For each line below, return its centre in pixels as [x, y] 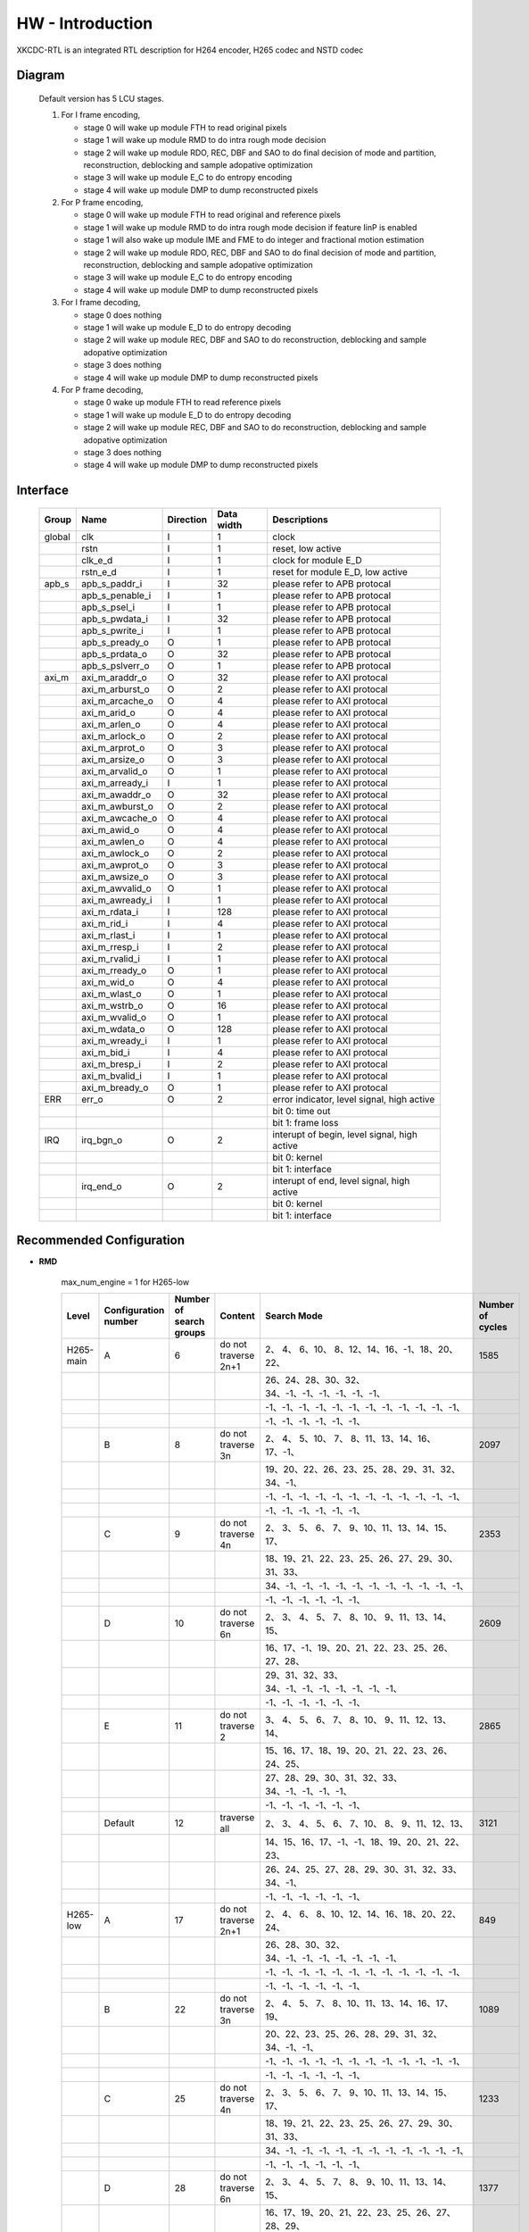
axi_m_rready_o [114, 970]
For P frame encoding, [102, 203]
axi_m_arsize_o [113, 759]
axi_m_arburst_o [116, 689]
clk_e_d [97, 560]
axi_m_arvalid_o [115, 770]
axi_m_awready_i [117, 900]
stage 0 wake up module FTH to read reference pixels [182, 403]
